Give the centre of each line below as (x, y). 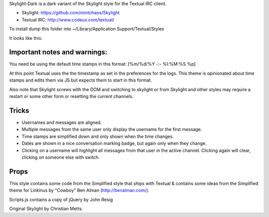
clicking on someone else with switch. (61, 157)
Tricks (19, 110)
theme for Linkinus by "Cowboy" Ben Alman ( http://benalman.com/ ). (79, 190)
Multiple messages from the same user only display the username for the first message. (112, 129)
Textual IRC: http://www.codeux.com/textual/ (68, 19)
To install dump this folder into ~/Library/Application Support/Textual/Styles (87, 29)
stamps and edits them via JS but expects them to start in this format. (80, 80)
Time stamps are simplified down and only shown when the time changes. (98, 136)
